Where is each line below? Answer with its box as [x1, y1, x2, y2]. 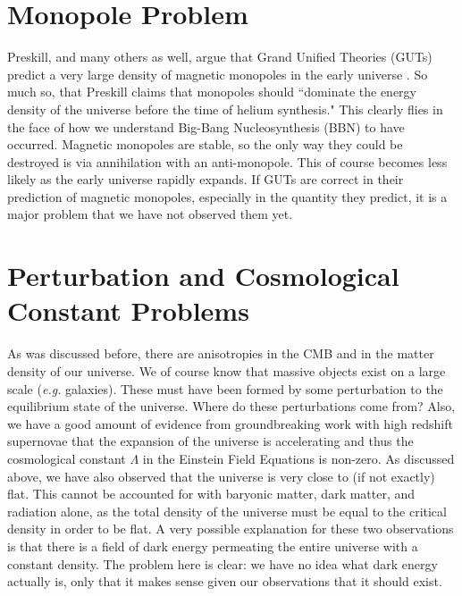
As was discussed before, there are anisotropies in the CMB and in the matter [7, 344, 434, 363]
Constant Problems [7, 292, 249, 329]
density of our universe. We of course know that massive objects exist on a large [7, 361, 446, 380]
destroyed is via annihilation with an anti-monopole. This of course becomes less [7, 152, 448, 171]
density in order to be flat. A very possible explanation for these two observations [7, 519, 454, 538]
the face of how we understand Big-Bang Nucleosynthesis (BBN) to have [7, 117, 405, 136]
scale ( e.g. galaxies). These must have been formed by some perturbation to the [7, 379, 443, 398]
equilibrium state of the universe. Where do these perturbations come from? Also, [7, 397, 456, 416]
